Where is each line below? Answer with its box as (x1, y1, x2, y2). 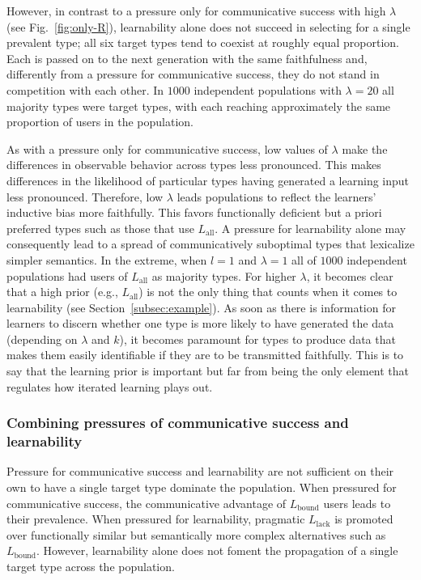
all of (291, 251, 317, 268)
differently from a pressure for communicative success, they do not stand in (6, 66, 380, 83)
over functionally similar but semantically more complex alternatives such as (6, 526, 386, 543)
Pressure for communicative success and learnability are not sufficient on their (6, 463, 394, 480)
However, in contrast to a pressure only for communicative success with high (6, 2, 386, 19)
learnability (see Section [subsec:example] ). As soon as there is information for (6, 298, 396, 315)
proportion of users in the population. (6, 113, 193, 130)
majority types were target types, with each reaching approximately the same (6, 97, 391, 114)
